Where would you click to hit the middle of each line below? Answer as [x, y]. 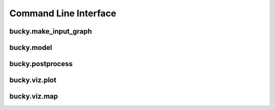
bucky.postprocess [41, 64]
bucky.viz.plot [33, 80]
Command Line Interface [63, 13]
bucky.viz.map [34, 97]
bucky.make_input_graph [51, 31]
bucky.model [31, 48]
